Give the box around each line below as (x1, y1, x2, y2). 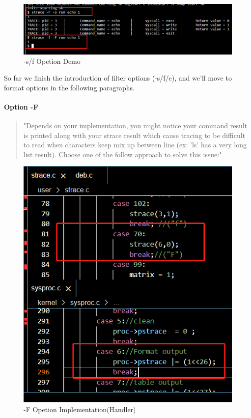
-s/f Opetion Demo (24, 56, 81, 66)
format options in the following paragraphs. (4, 82, 135, 92)
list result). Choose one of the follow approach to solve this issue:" (23, 149, 222, 159)
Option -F (4, 101, 38, 111)
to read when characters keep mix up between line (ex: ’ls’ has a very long (23, 139, 247, 150)
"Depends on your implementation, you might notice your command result (23, 120, 248, 130)
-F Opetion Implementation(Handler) (24, 404, 136, 414)
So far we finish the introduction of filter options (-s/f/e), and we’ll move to (4, 72, 232, 83)
